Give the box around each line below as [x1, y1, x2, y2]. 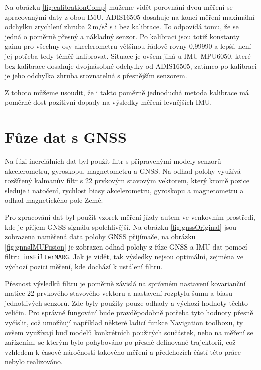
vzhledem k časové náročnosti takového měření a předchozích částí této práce [5, 346, 241, 357]
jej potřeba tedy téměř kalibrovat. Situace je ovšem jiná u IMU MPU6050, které [5, 50, 251, 61]
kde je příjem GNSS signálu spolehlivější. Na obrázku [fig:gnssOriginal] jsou [5, 221, 237, 232]
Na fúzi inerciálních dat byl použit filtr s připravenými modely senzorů [5, 156, 221, 166]
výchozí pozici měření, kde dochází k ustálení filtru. [5, 261, 163, 272]
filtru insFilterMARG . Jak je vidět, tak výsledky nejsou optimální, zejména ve [5, 251, 243, 262]
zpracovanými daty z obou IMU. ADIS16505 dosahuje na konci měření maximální [5, 11, 255, 22]
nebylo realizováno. [5, 356, 63, 367]
